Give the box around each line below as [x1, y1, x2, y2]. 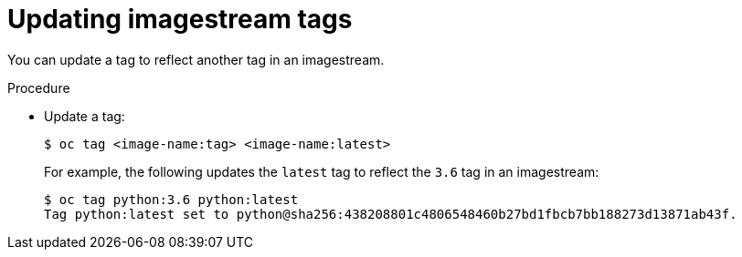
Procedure [7, 79, 70, 96]
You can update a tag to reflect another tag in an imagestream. [7, 51, 385, 67]
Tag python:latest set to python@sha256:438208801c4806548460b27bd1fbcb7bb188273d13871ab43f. [44, 206, 737, 221]
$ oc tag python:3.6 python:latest [44, 191, 299, 207]
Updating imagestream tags [7, 4, 353, 35]
